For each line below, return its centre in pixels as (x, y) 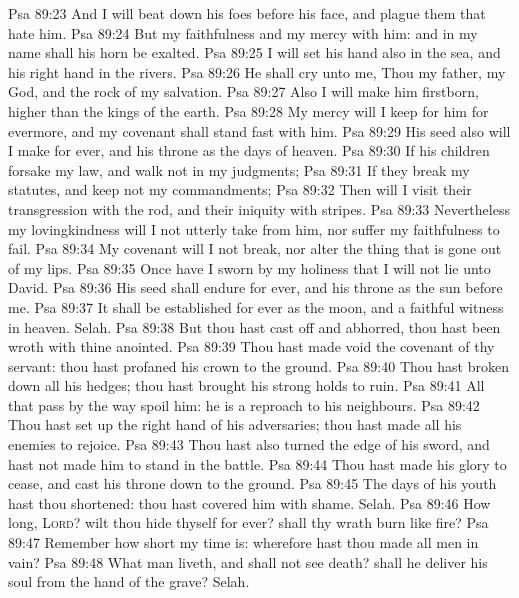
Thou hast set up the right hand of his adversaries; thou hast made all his (235, 424)
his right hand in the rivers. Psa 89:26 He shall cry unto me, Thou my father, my (257, 71)
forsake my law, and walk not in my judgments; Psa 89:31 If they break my (239, 169)
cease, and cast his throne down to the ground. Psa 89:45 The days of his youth (252, 483)
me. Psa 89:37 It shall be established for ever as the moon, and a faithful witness (256, 306)
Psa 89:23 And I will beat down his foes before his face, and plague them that (247, 13)
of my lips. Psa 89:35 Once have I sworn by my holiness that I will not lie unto (249, 267)
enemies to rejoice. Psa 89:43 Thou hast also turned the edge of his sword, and (249, 444)
